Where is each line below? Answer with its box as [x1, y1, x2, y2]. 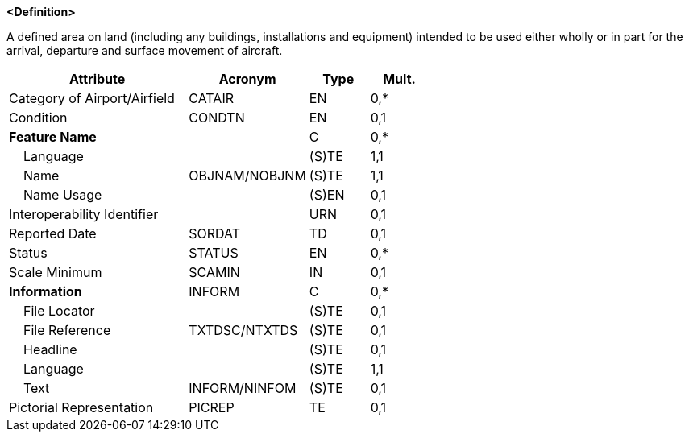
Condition [9, 109, 68, 126]
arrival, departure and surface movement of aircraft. [6, 43, 283, 57]
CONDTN [189, 109, 245, 126]
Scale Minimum [9, 264, 102, 280]
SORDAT [189, 225, 241, 242]
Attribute [69, 71, 126, 87]
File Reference [23, 322, 111, 338]
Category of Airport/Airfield [9, 90, 175, 106]
